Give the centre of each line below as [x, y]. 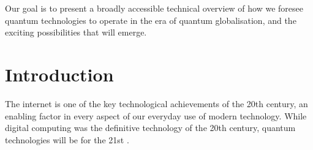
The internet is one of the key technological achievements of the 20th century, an [156, 103]
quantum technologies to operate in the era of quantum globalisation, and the [151, 20]
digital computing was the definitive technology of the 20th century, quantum [150, 128]
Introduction [59, 74]
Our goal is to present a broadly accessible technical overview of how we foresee [154, 8]
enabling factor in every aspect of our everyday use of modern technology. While [156, 115]
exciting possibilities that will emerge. [76, 32]
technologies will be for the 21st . [67, 139]
